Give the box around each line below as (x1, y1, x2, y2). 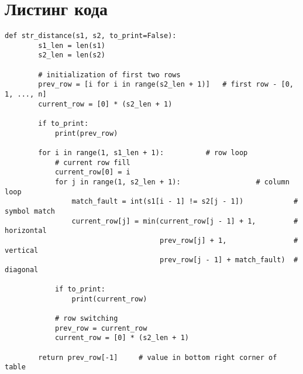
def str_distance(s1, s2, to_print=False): (5, 32, 177, 40)
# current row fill (54, 158, 130, 167)
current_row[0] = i (54, 168, 130, 177)
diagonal (5, 265, 39, 274)
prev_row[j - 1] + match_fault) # (159, 256, 298, 265)
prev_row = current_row (54, 324, 147, 332)
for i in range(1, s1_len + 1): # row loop (38, 149, 248, 157)
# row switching (54, 314, 118, 323)
